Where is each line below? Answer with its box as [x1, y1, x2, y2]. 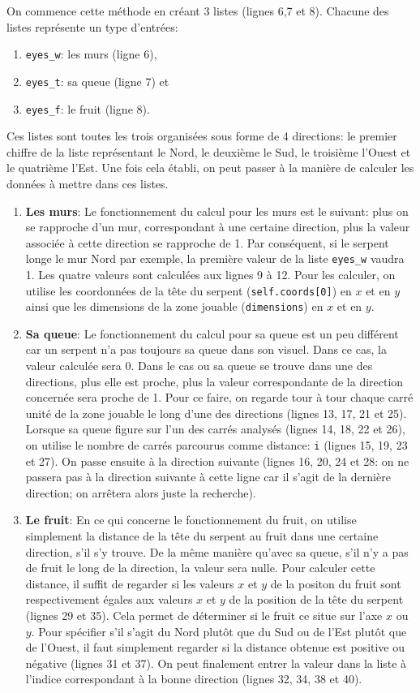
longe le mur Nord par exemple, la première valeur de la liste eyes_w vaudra [25, 250, 405, 267]
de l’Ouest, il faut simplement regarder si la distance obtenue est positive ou [25, 639, 405, 656]
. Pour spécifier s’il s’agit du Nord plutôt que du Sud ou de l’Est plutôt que [31, 622, 407, 639]
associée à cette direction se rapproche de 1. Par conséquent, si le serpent [25, 234, 389, 251]
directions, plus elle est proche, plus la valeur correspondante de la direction [25, 372, 404, 390]
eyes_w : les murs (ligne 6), [25, 45, 157, 62]
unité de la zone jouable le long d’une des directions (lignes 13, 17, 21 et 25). [25, 404, 407, 421]
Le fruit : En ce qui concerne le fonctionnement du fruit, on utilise [25, 511, 357, 528]
